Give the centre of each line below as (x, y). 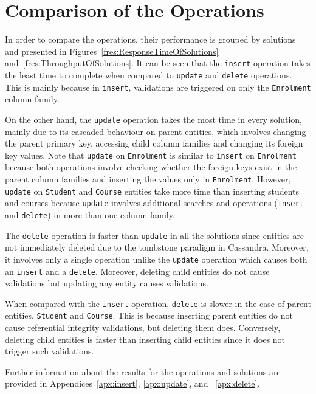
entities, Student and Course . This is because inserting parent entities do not (149, 315)
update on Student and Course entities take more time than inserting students (152, 191)
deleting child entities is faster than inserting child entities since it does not (145, 339)
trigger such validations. (50, 351)
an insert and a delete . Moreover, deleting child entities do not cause (137, 271)
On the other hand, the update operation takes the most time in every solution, (153, 119)
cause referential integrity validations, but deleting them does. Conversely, (143, 327)
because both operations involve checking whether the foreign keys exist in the (151, 167)
